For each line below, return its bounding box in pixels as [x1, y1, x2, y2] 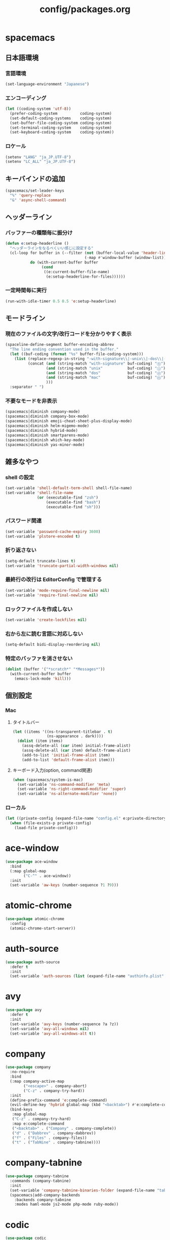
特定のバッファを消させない [5, 655, 73, 662]
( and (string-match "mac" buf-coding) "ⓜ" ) [46, 375, 166, 380]
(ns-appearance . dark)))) [47, 734, 104, 739]
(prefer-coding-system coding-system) [10, 111, 112, 116]
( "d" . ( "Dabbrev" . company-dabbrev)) [12, 1130, 96, 1136]
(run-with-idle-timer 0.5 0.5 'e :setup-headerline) [5, 298, 116, 304]
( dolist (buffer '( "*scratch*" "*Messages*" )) [5, 667, 105, 672]
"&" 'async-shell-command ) [10, 197, 67, 203]
